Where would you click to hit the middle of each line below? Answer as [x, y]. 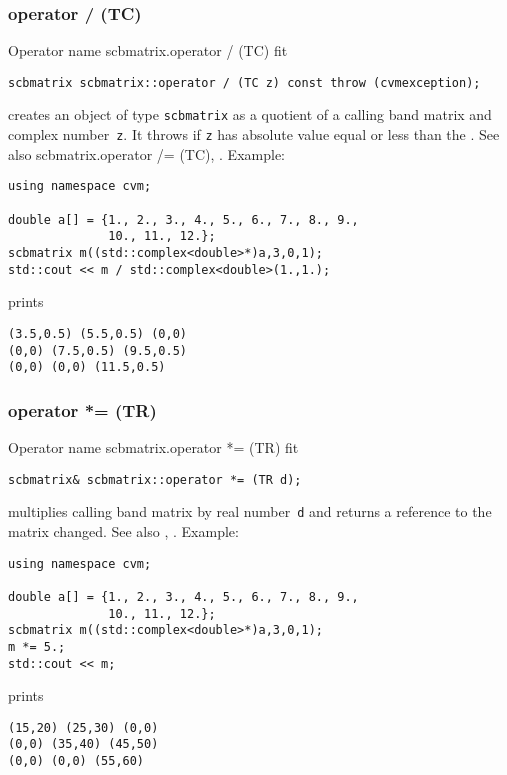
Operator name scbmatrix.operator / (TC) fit [148, 50]
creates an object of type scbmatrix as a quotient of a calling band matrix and [250, 114]
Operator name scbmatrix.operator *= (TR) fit [153, 447]
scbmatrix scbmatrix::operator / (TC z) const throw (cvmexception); [244, 82]
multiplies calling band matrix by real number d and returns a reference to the [250, 511]
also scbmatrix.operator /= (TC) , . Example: [146, 153]
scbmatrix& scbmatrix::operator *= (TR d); [155, 479]
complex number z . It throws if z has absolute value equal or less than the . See [254, 134]
